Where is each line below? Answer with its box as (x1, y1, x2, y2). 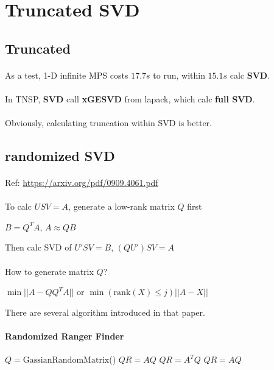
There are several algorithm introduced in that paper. (5, 305, 205, 318)
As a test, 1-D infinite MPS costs (5, 68, 128, 81)
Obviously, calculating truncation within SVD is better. (5, 116, 212, 129)
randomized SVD (5, 146, 115, 165)
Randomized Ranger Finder (5, 330, 124, 343)
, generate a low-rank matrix (68, 200, 175, 213)
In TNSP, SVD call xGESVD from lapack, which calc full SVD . (5, 92, 255, 105)
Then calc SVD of (5, 241, 72, 254)
